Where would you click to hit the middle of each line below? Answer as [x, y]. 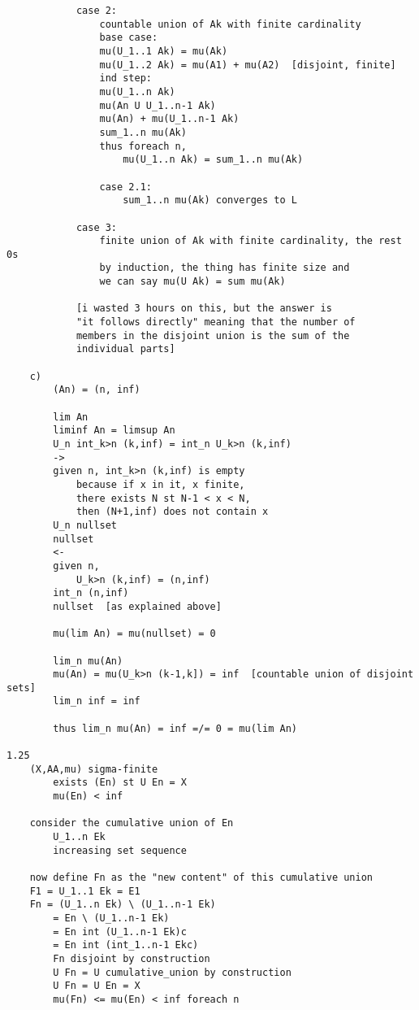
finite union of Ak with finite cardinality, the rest [251, 241]
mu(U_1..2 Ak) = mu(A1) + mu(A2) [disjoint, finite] [248, 65]
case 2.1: [125, 187]
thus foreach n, [143, 146]
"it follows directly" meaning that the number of [216, 322]
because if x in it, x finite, [160, 484]
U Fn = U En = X [97, 986]
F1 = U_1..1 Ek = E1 [85, 891]
